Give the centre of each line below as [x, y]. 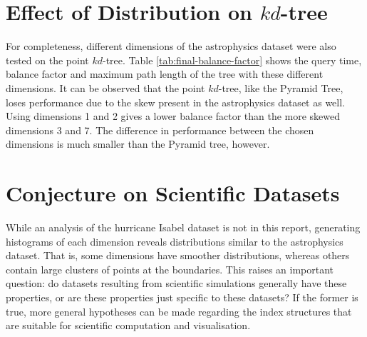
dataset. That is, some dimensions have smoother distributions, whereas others [178, 255]
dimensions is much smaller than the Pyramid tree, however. [138, 144]
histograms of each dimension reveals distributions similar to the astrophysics [175, 241]
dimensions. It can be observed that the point [105, 87]
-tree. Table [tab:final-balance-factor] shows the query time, [232, 60]
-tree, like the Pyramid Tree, [281, 87]
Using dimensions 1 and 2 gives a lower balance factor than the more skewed [173, 116]
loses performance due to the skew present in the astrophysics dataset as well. [175, 102]
